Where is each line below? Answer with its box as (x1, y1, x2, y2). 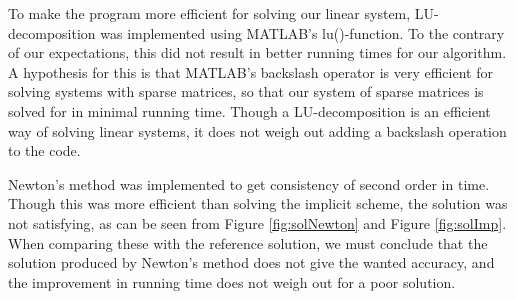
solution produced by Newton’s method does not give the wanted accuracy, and (8, 252, 495, 273)
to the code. (8, 140, 81, 161)
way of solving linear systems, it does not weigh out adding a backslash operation (8, 120, 507, 141)
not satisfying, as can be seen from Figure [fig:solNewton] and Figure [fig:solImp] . (8, 212, 507, 233)
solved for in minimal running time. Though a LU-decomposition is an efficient (8, 100, 491, 121)
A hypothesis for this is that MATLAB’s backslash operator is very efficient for (8, 61, 493, 82)
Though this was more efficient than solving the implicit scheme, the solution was (8, 193, 508, 214)
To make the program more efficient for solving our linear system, (8, 3, 411, 23)
